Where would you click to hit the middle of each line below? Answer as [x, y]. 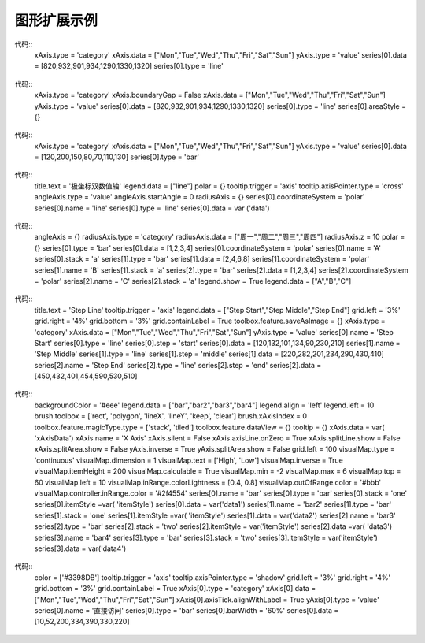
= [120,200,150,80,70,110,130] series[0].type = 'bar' [117, 157]
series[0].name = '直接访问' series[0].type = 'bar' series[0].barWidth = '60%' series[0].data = [187, 610]
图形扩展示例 [56, 20]
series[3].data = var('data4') [80, 548]
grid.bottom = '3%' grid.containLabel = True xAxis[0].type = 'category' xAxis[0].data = [175, 589]
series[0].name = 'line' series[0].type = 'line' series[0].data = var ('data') [152, 208]
